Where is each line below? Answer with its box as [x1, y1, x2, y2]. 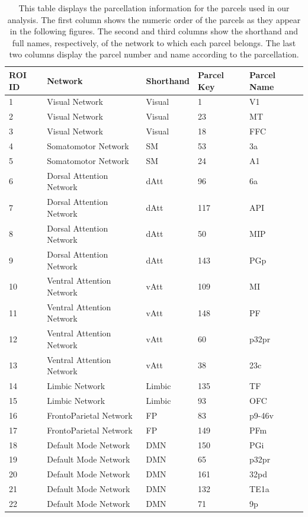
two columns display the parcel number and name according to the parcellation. [9, 48, 299, 60]
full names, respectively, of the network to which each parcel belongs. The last [12, 36, 296, 49]
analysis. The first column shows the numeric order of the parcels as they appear [7, 13, 301, 25]
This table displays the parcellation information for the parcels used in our [18, 2, 290, 14]
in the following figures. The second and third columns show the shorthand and [9, 25, 299, 37]
